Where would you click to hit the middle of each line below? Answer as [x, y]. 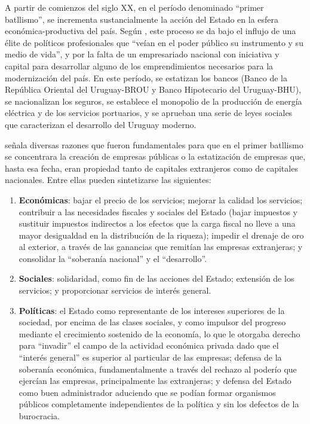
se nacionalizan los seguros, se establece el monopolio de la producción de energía [154, 101]
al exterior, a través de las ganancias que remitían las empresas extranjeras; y [161, 247]
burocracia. [39, 416]
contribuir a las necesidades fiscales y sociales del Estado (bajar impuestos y [158, 211]
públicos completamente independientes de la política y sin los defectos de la [159, 404]
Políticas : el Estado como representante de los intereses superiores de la [152, 310]
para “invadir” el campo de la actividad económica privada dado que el [149, 345]
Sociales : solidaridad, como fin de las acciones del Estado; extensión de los [156, 278]
